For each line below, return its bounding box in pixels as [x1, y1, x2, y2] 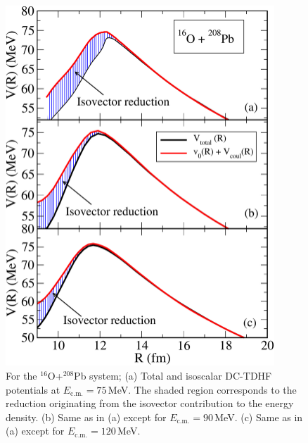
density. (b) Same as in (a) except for [6, 409, 167, 424]
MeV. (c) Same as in [214, 409, 303, 424]
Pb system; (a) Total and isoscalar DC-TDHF [74, 368, 272, 383]
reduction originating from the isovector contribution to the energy [6, 396, 294, 411]
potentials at [6, 382, 60, 397]
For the [6, 368, 37, 383]
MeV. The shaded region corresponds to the [108, 382, 297, 397]
